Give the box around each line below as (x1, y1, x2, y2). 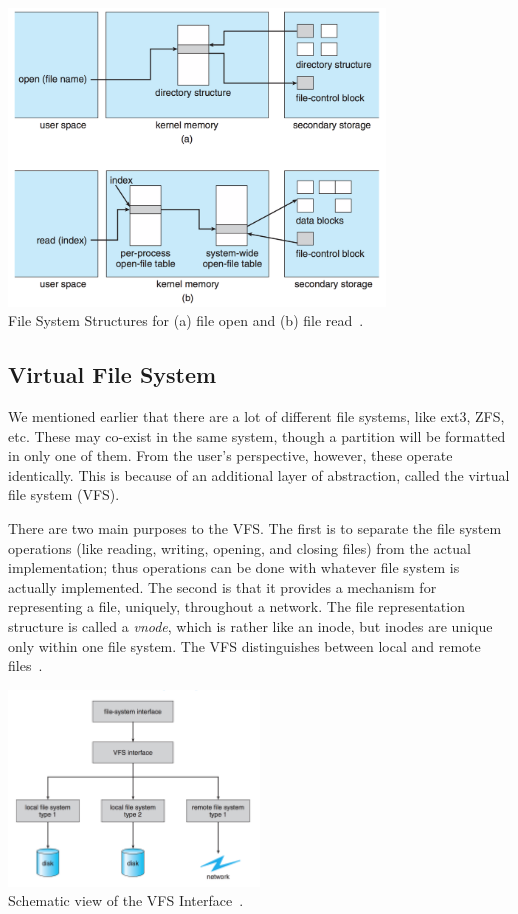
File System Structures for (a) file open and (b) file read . (8, 310, 364, 331)
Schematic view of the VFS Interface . (8, 890, 244, 911)
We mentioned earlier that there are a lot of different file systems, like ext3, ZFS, (8, 406, 505, 427)
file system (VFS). (8, 484, 120, 505)
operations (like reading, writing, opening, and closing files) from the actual (8, 537, 471, 558)
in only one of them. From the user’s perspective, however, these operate (8, 445, 453, 466)
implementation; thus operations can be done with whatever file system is (8, 557, 460, 578)
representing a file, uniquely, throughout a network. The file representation (8, 596, 465, 617)
